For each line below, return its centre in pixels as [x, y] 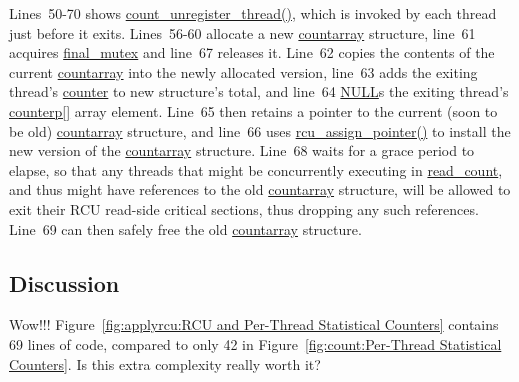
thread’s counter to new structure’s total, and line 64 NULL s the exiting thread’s [259, 91]
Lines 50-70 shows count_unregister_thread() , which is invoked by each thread [253, 13]
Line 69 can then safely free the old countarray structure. [185, 228]
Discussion [64, 282]
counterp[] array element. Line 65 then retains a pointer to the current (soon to [253, 110]
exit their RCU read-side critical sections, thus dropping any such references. [244, 208]
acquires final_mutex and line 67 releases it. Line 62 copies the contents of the [252, 52]
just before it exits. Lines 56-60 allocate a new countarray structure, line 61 [242, 32]
